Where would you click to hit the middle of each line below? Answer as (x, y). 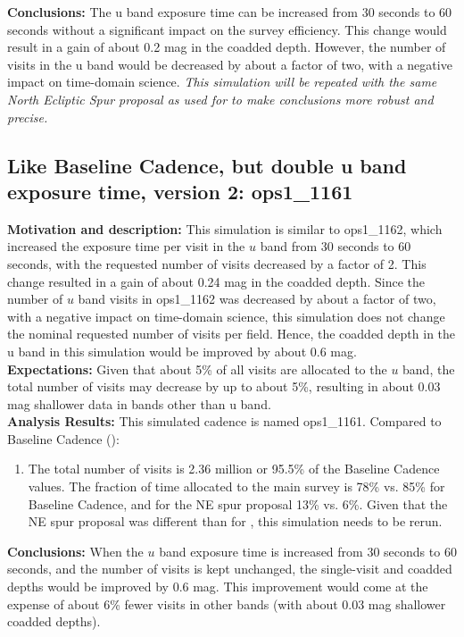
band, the (429, 369)
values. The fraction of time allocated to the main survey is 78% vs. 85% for (236, 486)
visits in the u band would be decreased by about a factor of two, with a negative (230, 64)
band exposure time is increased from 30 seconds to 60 (308, 551)
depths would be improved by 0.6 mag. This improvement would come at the (218, 587)
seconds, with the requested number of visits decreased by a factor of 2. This (217, 263)
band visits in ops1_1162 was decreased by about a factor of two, (257, 299)
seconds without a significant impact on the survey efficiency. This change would (227, 29)
